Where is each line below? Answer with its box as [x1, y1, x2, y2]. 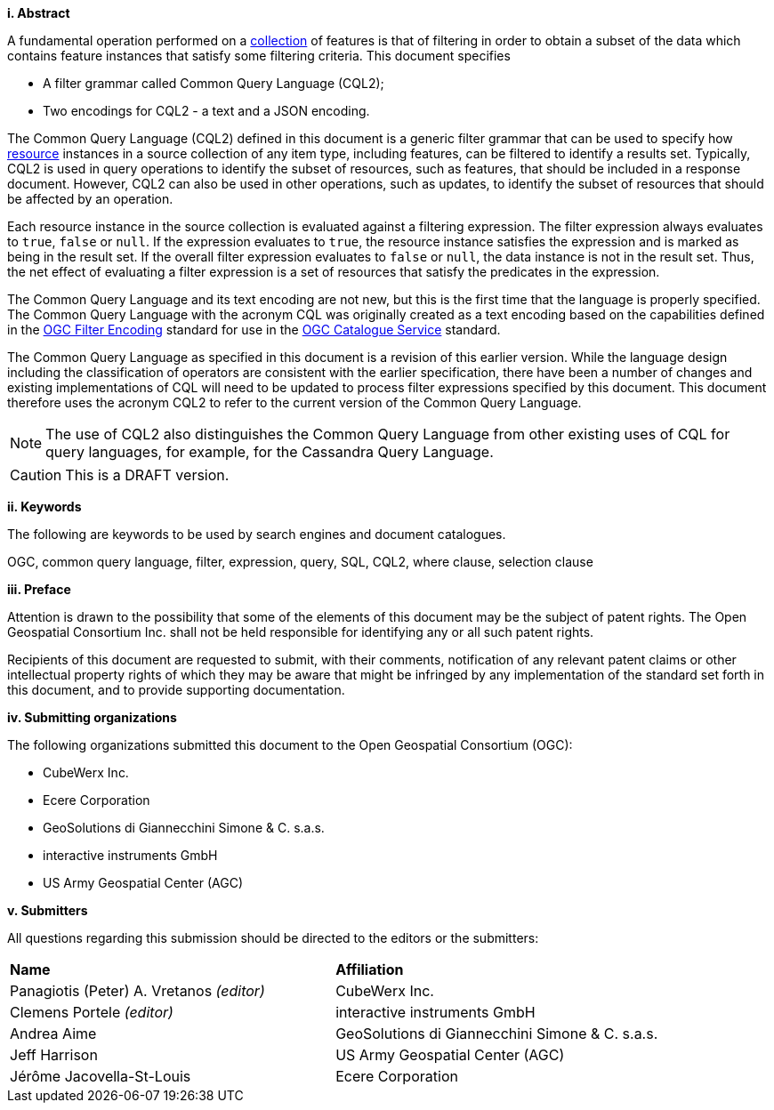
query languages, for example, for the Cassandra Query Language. [45, 443, 494, 461]
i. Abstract [7, 5, 70, 20]
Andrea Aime [10, 1025, 97, 1042]
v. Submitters [7, 903, 88, 918]
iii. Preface [7, 582, 71, 597]
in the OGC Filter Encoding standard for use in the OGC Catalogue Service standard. [7, 322, 501, 337]
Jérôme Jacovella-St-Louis [10, 1067, 191, 1085]
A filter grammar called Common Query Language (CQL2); [43, 76, 384, 91]
